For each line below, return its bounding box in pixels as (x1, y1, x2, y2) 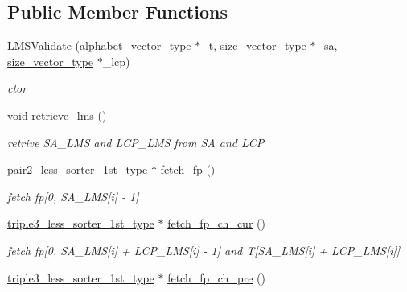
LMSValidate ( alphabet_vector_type (7, 37, 191, 54)
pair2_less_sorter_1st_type (7, 161, 148, 178)
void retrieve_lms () (7, 106, 107, 123)
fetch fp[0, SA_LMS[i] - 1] (7, 187, 139, 204)
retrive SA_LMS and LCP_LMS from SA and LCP (7, 134, 265, 150)
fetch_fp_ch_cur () (167, 215, 265, 232)
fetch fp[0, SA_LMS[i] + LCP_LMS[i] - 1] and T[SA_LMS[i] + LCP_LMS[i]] (7, 241, 401, 258)
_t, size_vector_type (200, 37, 306, 54)
